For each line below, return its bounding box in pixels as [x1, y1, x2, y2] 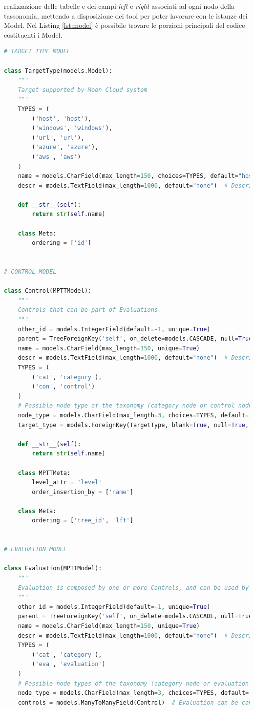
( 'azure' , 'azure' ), [32, 144, 99, 151]
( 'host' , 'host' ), [32, 115, 91, 122]
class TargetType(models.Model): [4, 67, 112, 74]
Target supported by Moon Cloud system [18, 86, 148, 93]
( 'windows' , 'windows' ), [32, 125, 112, 132]
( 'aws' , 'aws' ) [32, 153, 81, 160]
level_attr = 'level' [32, 479, 102, 486]
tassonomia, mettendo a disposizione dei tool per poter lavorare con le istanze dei [4, 10, 248, 21]
